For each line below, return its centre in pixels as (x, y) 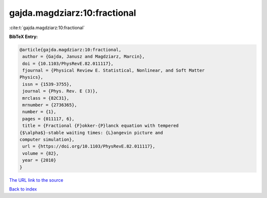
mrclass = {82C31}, (46, 98)
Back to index (23, 189)
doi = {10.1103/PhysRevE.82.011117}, (68, 63)
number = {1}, (39, 112)
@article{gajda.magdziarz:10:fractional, (70, 50)
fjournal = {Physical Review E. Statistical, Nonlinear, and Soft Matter (114, 71)
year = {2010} (39, 160)
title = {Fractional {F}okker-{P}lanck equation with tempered (101, 126)
